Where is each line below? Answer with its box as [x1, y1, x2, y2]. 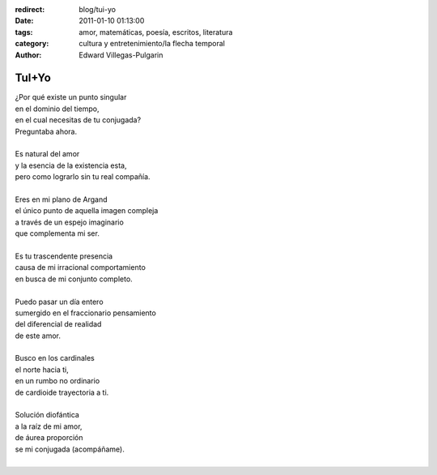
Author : [15, 49, 42, 60]
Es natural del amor [15, 149, 80, 159]
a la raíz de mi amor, [15, 422, 83, 431]
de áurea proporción [15, 433, 84, 443]
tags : [15, 27, 33, 36]
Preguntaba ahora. [15, 126, 77, 136]
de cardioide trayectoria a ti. [15, 387, 109, 397]
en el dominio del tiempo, [15, 104, 100, 113]
